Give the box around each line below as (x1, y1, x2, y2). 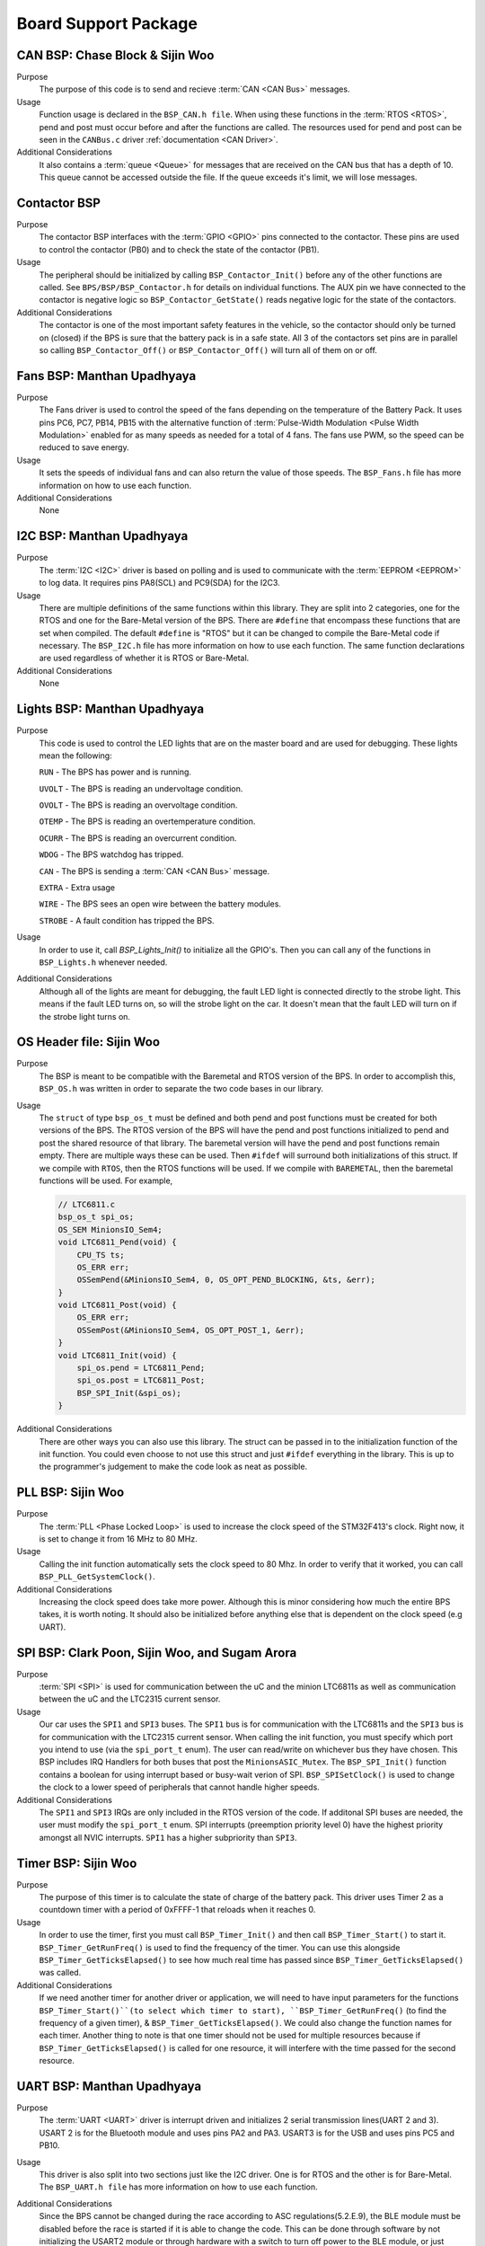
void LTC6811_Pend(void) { (57, 1237, 177, 1248)
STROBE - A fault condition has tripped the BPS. (39, 915, 215, 925)
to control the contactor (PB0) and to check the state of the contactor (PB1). (39, 243, 320, 255)
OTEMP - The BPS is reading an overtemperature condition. (39, 816, 256, 827)
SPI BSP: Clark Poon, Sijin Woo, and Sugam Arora (16, 1645, 297, 1660)
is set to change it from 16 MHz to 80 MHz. (39, 1534, 198, 1544)
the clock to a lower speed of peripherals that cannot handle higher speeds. (39, 1782, 321, 1792)
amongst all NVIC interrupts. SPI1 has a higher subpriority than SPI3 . (39, 1832, 297, 1843)
